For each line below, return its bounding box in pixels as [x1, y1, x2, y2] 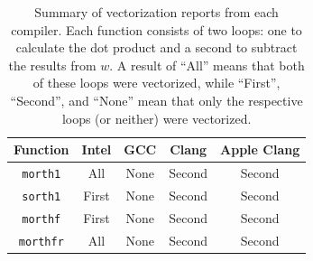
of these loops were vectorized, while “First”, [32, 73, 281, 92]
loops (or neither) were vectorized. [61, 108, 252, 127]
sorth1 [22, 190, 61, 203]
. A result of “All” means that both [109, 55, 305, 74]
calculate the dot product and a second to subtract [15, 38, 298, 57]
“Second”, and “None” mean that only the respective [10, 90, 303, 109]
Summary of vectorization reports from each [34, 3, 279, 21]
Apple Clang [220, 140, 300, 159]
